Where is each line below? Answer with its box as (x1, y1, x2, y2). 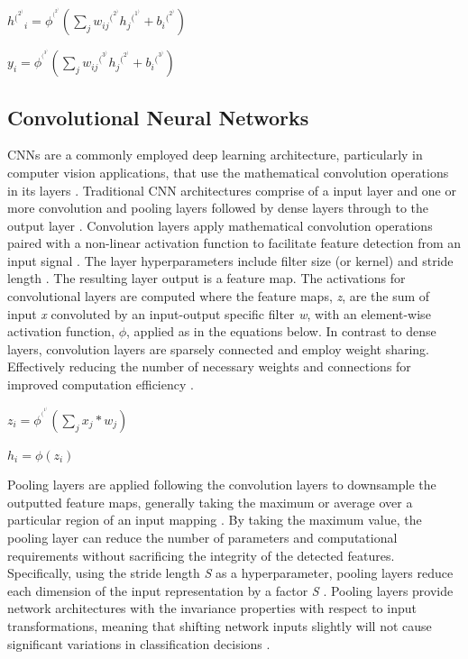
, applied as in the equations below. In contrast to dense (126, 322, 436, 341)
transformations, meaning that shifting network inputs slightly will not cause (7, 617, 432, 636)
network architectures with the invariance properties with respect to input (7, 599, 417, 618)
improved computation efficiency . (7, 375, 194, 394)
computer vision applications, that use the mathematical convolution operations (7, 162, 449, 181)
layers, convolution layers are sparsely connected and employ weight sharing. (7, 339, 430, 358)
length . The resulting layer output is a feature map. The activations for (7, 269, 406, 288)
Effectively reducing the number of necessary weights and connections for (7, 357, 411, 376)
